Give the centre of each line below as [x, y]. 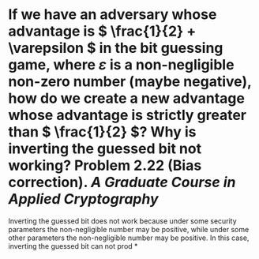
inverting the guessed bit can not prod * [73, 246]
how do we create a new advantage [126, 98]
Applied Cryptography [84, 199]
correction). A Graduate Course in [122, 182]
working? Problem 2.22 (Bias [105, 165]
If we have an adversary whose [113, 15]
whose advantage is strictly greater [128, 115]
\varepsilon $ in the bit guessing [116, 48]
